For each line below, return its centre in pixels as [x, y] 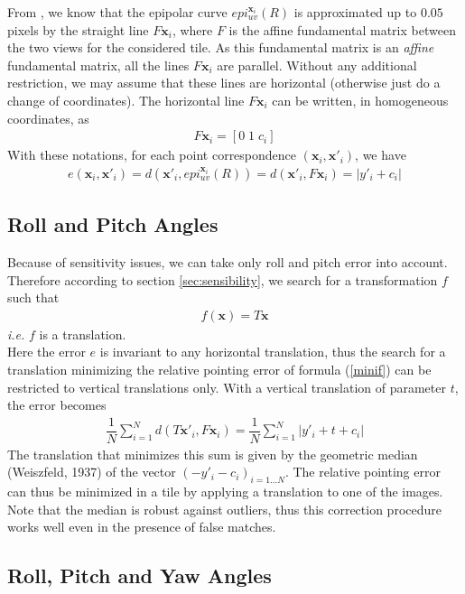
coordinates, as [48, 118]
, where [192, 29]
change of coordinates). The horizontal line [126, 100]
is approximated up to [355, 12]
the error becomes [57, 405]
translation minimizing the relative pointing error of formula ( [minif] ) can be [219, 370]
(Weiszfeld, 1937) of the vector [92, 472]
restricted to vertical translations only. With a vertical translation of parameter [227, 387]
